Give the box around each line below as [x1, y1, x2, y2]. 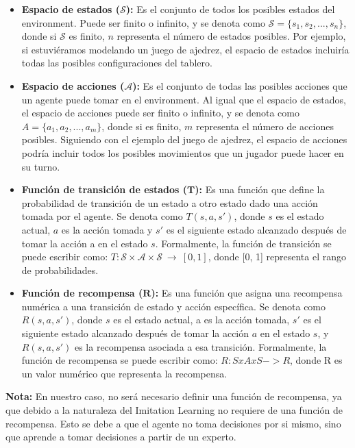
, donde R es [290, 353, 343, 367]
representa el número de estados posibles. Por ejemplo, [117, 29, 346, 43]
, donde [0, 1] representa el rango [208, 249, 346, 264]
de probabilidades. [21, 262, 99, 277]
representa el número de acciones [196, 119, 334, 133]
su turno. [21, 159, 60, 173]
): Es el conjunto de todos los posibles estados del [125, 2, 335, 16]
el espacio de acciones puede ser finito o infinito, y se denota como [21, 105, 299, 120]
